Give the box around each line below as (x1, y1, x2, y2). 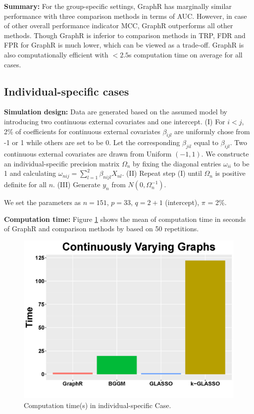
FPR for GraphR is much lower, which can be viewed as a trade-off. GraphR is (4, 40, 244, 50)
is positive (215, 168, 246, 178)
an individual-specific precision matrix (4, 158, 120, 168)
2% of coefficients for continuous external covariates (4, 126, 160, 136)
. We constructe (201, 149, 249, 159)
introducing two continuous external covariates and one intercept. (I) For (4, 116, 225, 126)
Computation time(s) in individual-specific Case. (24, 400, 171, 410)
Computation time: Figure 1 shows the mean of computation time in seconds (4, 213, 246, 224)
